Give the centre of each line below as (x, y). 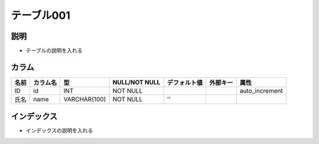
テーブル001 (41, 15)
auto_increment (261, 90)
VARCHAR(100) (85, 99)
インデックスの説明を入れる (59, 130)
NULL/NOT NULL (136, 82)
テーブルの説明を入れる (54, 51)
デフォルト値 (185, 83)
